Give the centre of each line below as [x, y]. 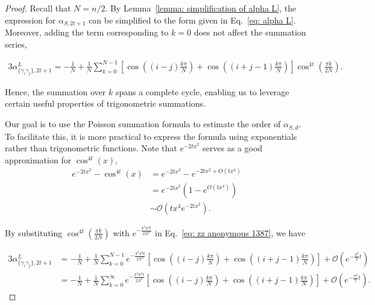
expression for [30, 20]
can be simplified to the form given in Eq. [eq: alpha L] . [192, 20]
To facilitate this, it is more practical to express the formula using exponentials [151, 136]
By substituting [34, 232]
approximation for [38, 159]
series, [16, 44]
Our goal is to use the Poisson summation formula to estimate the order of [143, 124]
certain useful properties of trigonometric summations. [106, 103]
